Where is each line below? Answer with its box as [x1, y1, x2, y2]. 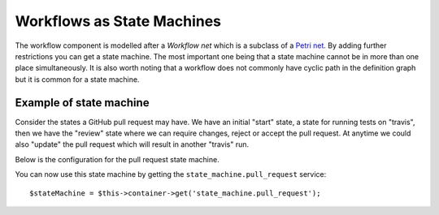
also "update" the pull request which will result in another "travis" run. [15, 140, 250, 149]
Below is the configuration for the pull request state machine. [15, 154, 219, 164]
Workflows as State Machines [15, 12, 222, 30]
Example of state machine [15, 96, 150, 110]
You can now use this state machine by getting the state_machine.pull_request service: [15, 170, 327, 179]
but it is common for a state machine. [15, 74, 140, 84]
